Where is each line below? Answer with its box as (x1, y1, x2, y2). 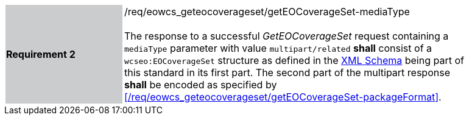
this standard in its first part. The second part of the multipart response (124, 66, 450, 79)
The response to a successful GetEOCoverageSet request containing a (124, 30, 449, 42)
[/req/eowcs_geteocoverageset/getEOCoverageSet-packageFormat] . (124, 91, 442, 103)
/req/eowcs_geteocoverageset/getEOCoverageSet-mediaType (124, 5, 410, 18)
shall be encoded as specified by (124, 79, 277, 91)
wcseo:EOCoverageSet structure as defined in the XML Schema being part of (124, 54, 464, 66)
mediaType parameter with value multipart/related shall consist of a (124, 42, 432, 54)
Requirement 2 (6, 48, 76, 60)
